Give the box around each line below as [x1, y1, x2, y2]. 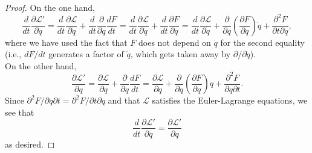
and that [108, 94, 140, 107]
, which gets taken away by [130, 48, 231, 60]
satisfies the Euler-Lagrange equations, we [152, 94, 308, 107]
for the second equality [220, 36, 305, 48]
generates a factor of [48, 48, 124, 60]
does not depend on [138, 36, 211, 48]
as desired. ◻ [5, 137, 55, 150]
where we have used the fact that [5, 36, 128, 48]
